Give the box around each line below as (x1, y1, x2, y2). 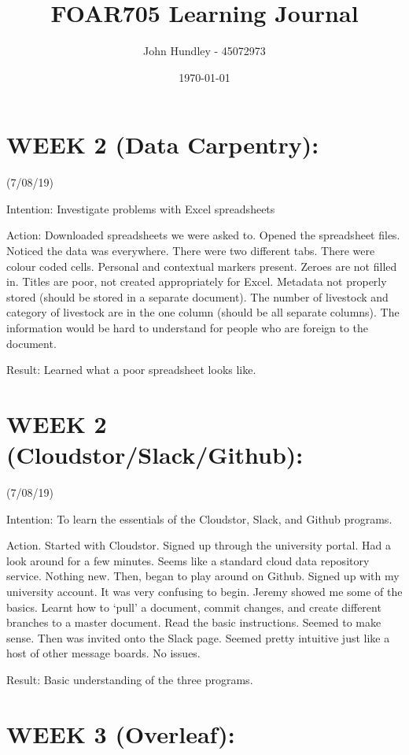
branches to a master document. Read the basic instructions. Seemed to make (6, 614, 381, 631)
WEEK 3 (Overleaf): (6, 717, 235, 749)
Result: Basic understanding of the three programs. (6, 672, 253, 688)
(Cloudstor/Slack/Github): (6, 439, 304, 471)
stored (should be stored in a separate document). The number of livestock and (6, 288, 389, 305)
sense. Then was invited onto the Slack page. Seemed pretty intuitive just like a (6, 629, 390, 646)
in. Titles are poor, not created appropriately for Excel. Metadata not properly (6, 273, 387, 290)
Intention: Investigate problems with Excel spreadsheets (6, 200, 275, 217)
